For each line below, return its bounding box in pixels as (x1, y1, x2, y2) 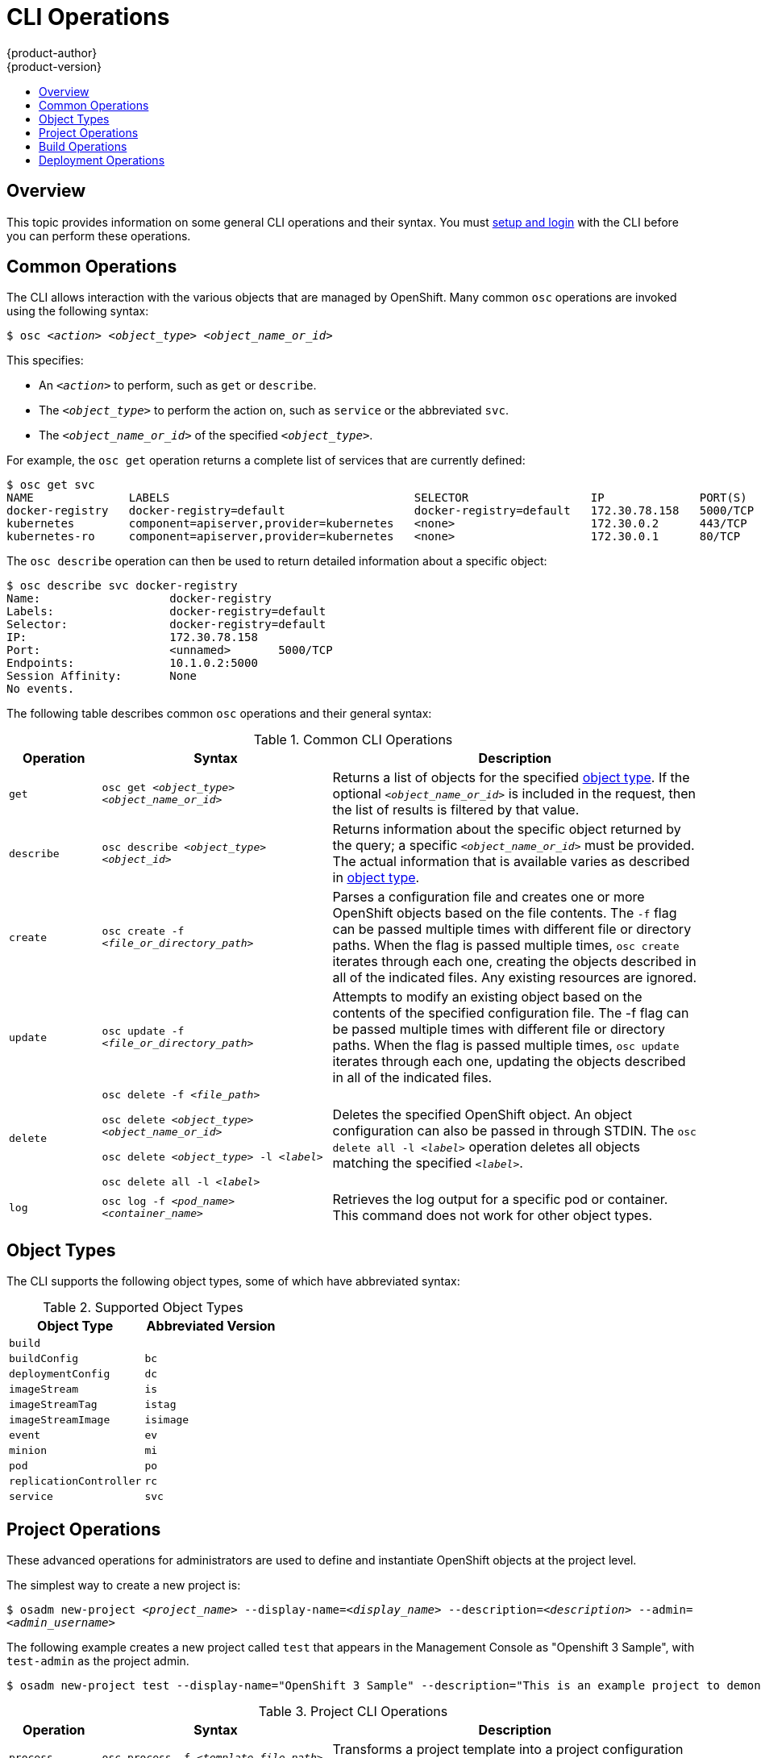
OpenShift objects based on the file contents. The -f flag (332, 905, 677, 922)
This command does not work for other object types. (332, 1207, 652, 1224)
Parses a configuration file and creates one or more (332, 889, 645, 906)
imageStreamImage (9, 1414, 110, 1427)
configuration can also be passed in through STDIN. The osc (332, 1122, 697, 1139)
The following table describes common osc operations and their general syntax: (6, 706, 432, 721)
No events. (6, 682, 75, 696)
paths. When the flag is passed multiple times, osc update (332, 1037, 680, 1054)
